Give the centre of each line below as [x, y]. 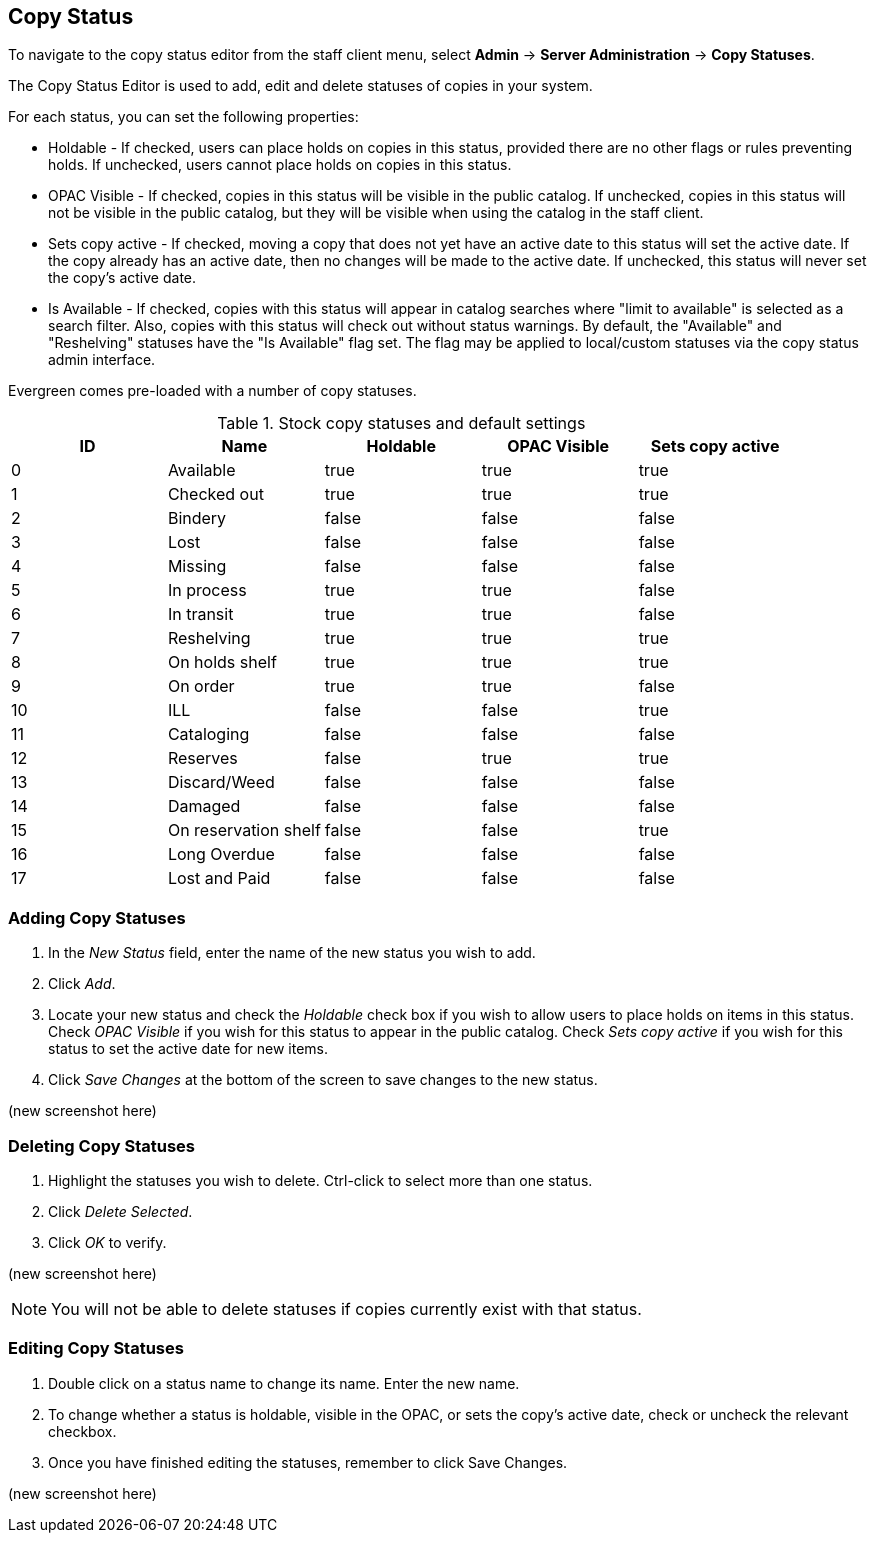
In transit [200, 614]
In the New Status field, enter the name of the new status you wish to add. [292, 953]
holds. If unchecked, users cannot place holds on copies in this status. [280, 165]
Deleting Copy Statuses [101, 1145]
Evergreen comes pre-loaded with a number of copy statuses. [212, 391]
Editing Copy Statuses [96, 1348]
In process [207, 590]
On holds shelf [222, 662]
